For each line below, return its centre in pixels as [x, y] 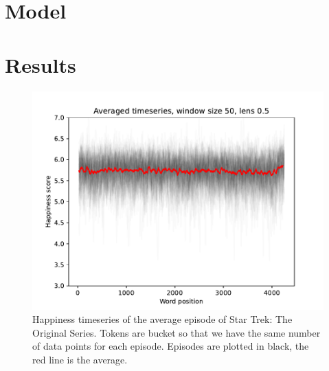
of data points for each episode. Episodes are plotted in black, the [171, 346]
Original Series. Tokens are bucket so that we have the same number [177, 332]
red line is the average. [80, 359]
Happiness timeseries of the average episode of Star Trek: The [162, 319]
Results [41, 64]
